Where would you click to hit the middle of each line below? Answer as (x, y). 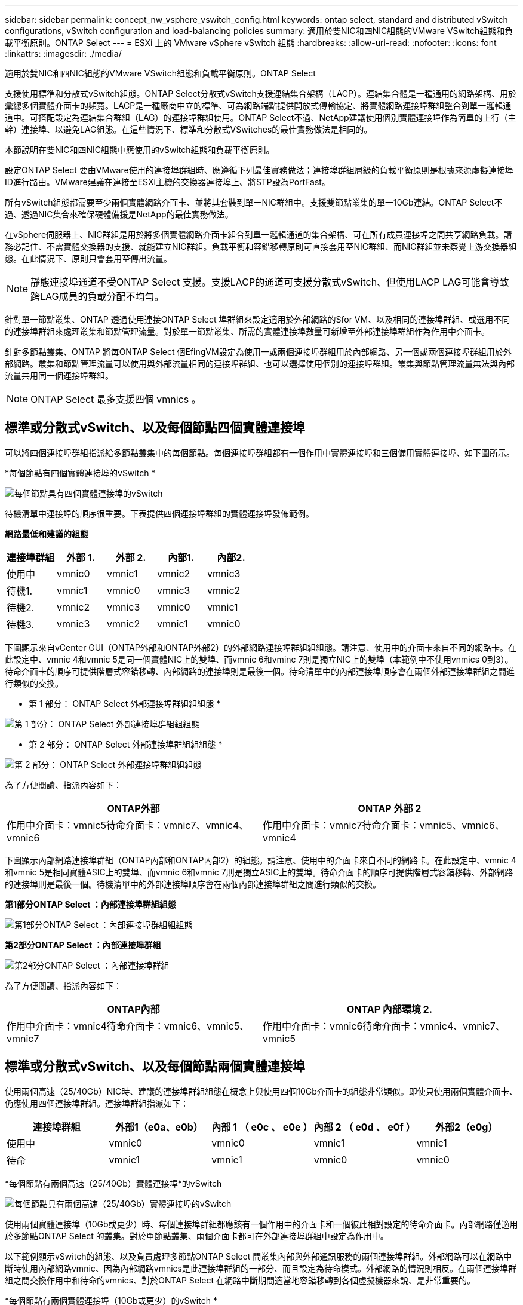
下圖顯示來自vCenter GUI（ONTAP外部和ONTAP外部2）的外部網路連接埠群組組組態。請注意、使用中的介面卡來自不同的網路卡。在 (261, 647)
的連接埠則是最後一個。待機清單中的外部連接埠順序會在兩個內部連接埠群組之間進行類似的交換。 (193, 884)
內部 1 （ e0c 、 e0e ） (262, 1127)
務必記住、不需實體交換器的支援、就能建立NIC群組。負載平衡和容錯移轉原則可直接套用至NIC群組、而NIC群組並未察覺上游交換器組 (261, 246)
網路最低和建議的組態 (47, 534)
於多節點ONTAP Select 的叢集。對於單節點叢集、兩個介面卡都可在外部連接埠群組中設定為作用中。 (197, 1236)
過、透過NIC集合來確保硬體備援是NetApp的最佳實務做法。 (119, 214)
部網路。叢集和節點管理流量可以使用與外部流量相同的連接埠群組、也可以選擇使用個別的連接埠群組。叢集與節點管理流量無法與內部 (260, 364)
